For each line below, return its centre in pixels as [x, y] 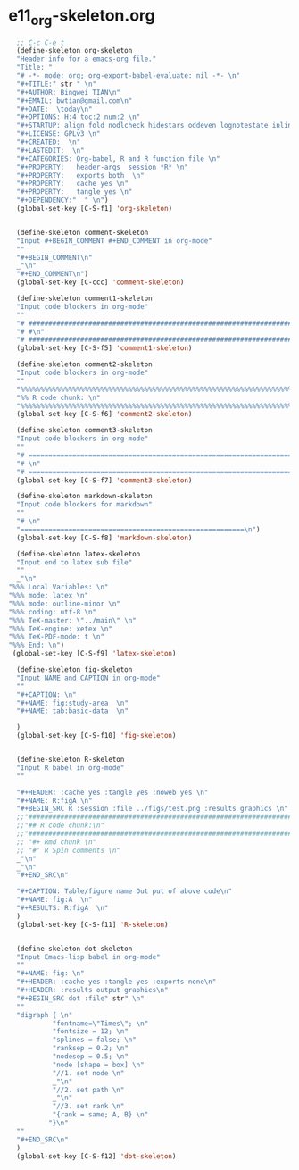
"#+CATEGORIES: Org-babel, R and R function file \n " [118, 159]
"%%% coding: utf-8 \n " [53, 612]
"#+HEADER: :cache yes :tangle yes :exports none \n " [116, 982]
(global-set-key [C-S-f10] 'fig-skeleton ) [96, 736]
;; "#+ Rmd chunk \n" [57, 842]
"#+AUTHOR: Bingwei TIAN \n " [69, 92]
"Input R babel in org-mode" [71, 768]
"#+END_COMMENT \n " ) [53, 274]
